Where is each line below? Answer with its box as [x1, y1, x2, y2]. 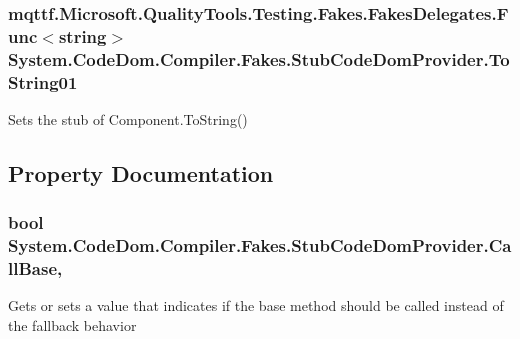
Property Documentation [8, 157, 274, 188]
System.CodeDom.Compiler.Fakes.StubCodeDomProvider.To [8, 46, 510, 71]
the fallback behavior [8, 315, 137, 336]
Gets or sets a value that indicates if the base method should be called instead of [8, 295, 504, 316]
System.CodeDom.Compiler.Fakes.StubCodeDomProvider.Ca [8, 233, 512, 258]
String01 [8, 69, 78, 94]
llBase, [8, 256, 63, 281]
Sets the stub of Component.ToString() [8, 108, 248, 129]
